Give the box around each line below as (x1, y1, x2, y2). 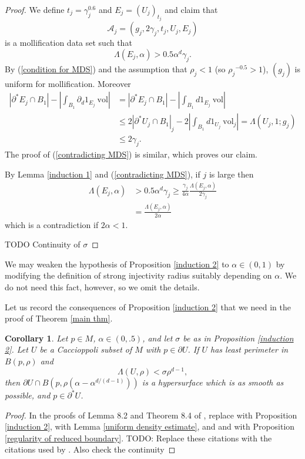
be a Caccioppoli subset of (39, 343, 132, 356)
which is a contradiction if (5, 218, 99, 230)
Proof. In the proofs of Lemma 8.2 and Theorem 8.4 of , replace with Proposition (5, 408, 297, 421)
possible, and (5, 389, 51, 401)
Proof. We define (5, 4, 65, 15)
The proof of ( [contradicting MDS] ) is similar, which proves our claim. (5, 148, 257, 160)
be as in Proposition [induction (183, 331, 294, 344)
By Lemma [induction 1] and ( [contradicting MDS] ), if (5, 167, 200, 180)
